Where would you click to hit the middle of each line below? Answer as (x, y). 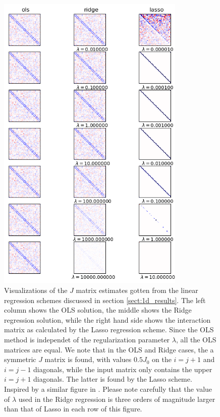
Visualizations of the (36, 290)
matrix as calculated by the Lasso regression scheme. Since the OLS (109, 330)
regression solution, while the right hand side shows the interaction (107, 319)
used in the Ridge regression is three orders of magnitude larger (117, 399)
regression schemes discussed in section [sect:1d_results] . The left (105, 300)
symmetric (20, 359)
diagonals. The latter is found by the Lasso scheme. (113, 379)
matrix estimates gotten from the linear (137, 290)
